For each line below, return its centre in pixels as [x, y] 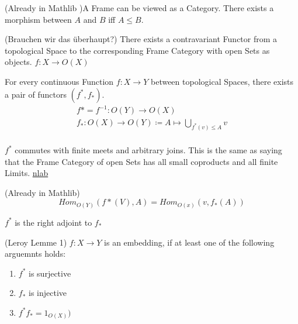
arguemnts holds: [35, 254]
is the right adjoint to [53, 222]
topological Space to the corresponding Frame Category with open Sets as [137, 50]
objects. [18, 62]
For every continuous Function [59, 81]
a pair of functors [36, 94]
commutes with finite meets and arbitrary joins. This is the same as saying [148, 150]
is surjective [50, 273]
